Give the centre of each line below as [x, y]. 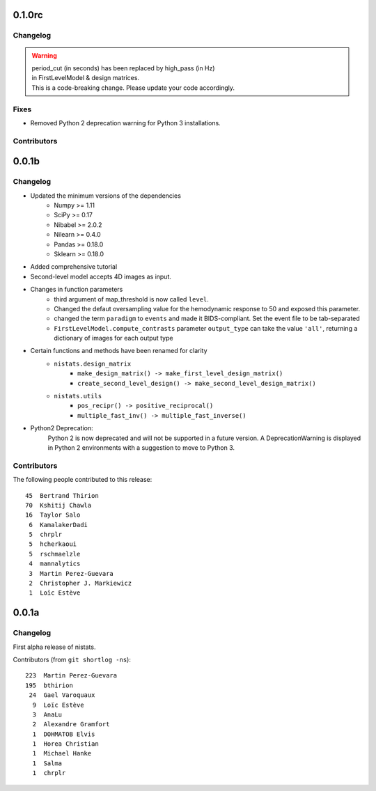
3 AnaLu [47, 714]
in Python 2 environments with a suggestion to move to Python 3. [141, 447]
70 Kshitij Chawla [58, 505]
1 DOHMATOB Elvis [64, 734]
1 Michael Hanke [62, 753]
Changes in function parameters [77, 290]
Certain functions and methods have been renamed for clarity [119, 351]
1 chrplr [49, 773]
